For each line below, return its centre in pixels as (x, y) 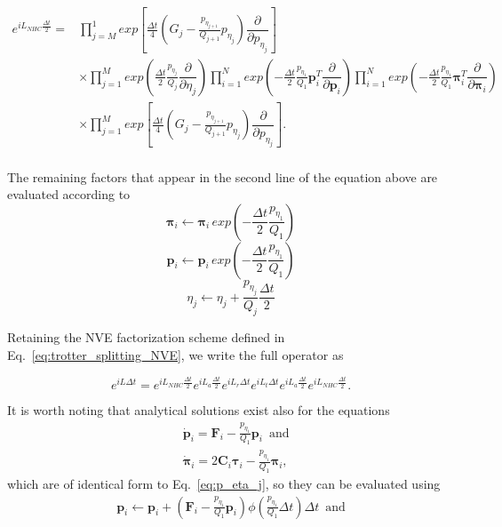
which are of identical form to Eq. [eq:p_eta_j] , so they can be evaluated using (224, 483)
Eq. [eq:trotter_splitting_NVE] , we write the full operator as (175, 354)
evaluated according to (69, 194)
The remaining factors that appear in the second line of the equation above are (223, 176)
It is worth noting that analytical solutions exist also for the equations (199, 410)
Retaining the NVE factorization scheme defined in (146, 337)
